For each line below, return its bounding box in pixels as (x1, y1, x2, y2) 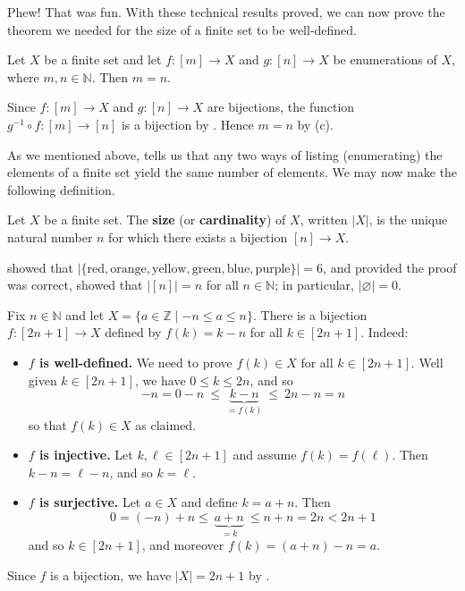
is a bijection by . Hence (121, 114, 254, 133)
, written (300, 210, 348, 229)
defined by (105, 323, 162, 342)
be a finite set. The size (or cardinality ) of (44, 210, 286, 229)
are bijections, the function (207, 97, 355, 116)
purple (255, 262, 291, 275)
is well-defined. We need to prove (39, 352, 232, 371)
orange (110, 262, 147, 275)
